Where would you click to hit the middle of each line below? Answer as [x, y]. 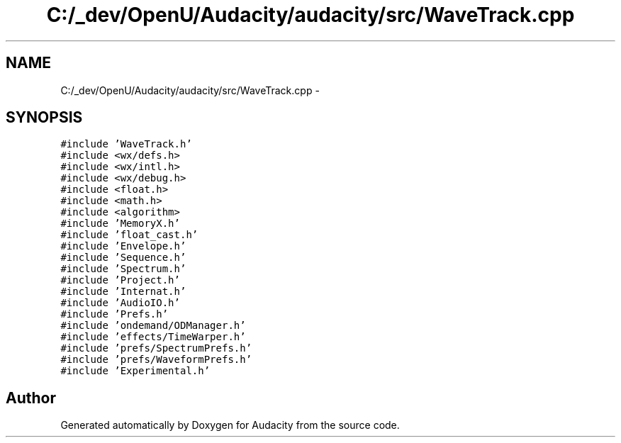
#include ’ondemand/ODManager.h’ [153, 326]
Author [31, 398]
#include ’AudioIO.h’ [120, 303]
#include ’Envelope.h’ [123, 246]
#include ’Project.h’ [120, 280]
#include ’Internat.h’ [123, 292]
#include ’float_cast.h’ [129, 235]
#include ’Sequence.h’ [123, 258]
